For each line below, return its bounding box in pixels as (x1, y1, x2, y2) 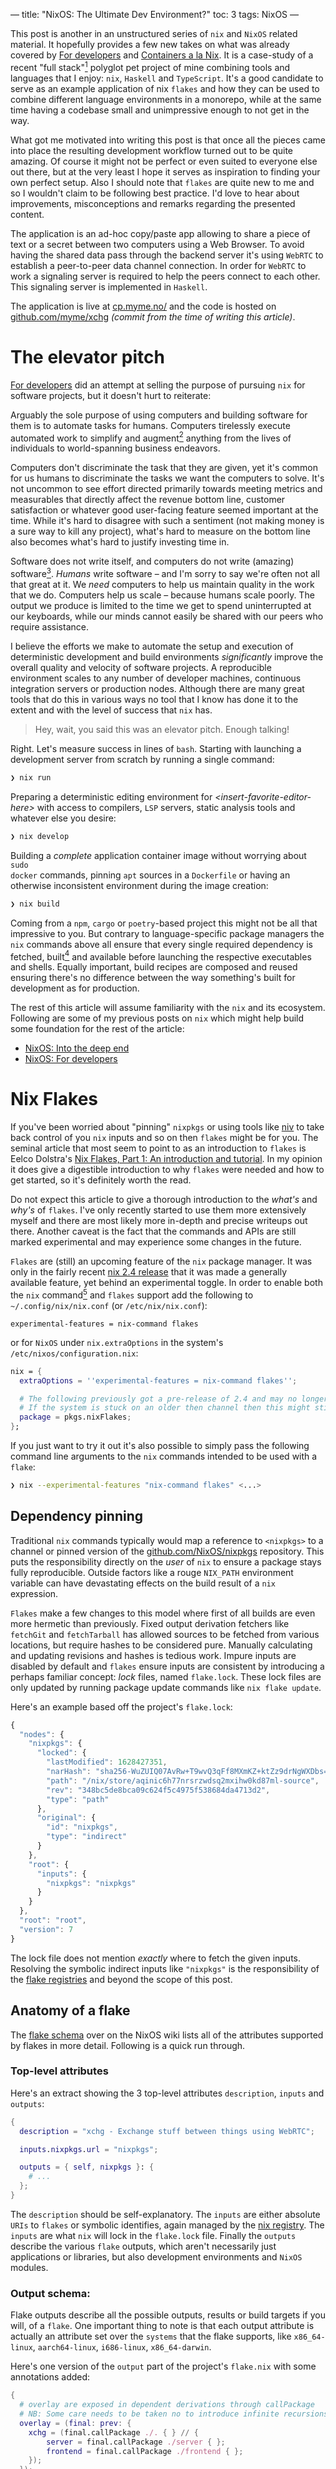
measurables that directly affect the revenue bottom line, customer (10, 494, 286, 506)
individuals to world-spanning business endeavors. (10, 442, 221, 454)
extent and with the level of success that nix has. (10, 704, 213, 716)
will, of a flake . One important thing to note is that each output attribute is (10, 2320, 315, 2332)
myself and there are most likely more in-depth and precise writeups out (10, 1215, 308, 1227)
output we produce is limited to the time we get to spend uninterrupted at (10, 599, 312, 611)
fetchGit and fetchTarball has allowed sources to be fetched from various (10, 1628, 320, 1640)
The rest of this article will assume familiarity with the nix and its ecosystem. (10, 1002, 326, 1014)
